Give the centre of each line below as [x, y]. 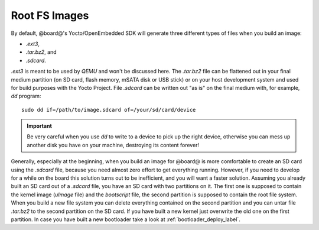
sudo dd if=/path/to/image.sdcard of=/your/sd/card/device [109, 110]
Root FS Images [50, 15]
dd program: [26, 96]
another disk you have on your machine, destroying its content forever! [113, 145]
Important [40, 126]
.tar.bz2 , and [41, 52]
